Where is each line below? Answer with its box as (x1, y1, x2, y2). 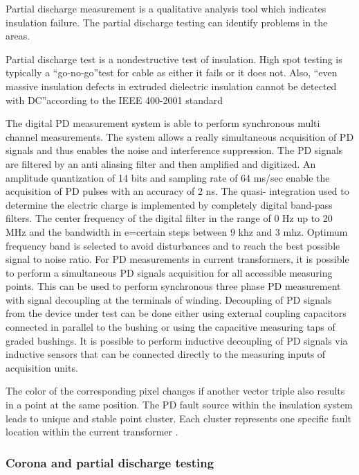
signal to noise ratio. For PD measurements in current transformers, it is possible (6, 252, 349, 266)
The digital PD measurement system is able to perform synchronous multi (6, 116, 320, 130)
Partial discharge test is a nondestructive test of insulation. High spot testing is (6, 51, 342, 66)
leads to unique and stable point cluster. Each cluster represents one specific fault (6, 411, 351, 425)
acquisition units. (6, 360, 78, 374)
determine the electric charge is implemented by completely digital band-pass (6, 197, 333, 211)
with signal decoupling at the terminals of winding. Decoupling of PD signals (6, 292, 332, 306)
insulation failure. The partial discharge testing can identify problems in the (6, 15, 328, 29)
